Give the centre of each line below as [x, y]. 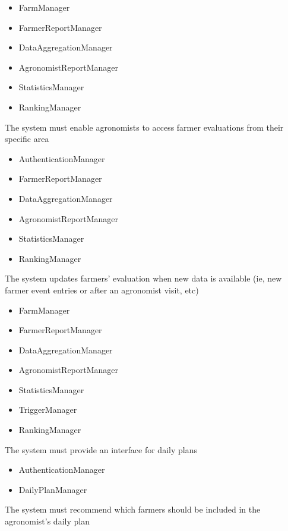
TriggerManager [48, 410]
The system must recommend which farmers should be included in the [133, 509]
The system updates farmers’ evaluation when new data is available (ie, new [143, 278]
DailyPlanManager [53, 489]
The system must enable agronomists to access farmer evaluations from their [144, 127]
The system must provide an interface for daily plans [101, 449]
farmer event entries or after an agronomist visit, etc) [102, 290]
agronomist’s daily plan [47, 521]
